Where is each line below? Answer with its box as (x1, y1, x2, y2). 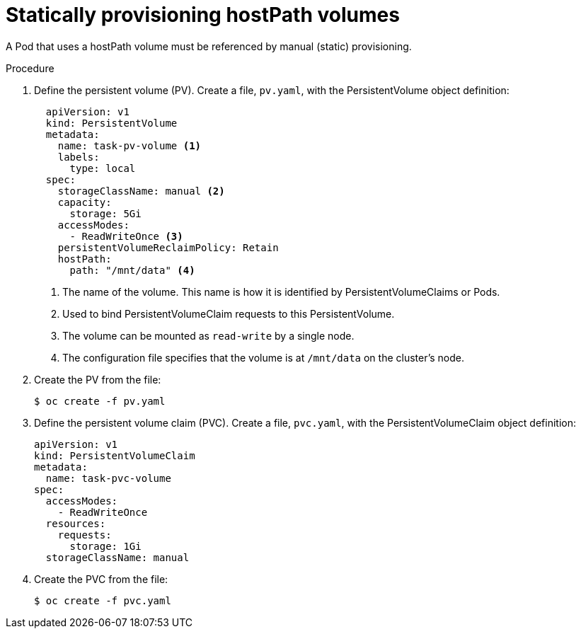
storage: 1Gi (69, 540, 142, 552)
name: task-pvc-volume (45, 472, 171, 484)
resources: (45, 517, 106, 529)
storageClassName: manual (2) (57, 185, 225, 197)
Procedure (6, 62, 54, 74)
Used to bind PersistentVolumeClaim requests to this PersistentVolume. (62, 307, 395, 320)
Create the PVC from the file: (34, 572, 168, 585)
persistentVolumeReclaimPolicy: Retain (57, 241, 279, 253)
